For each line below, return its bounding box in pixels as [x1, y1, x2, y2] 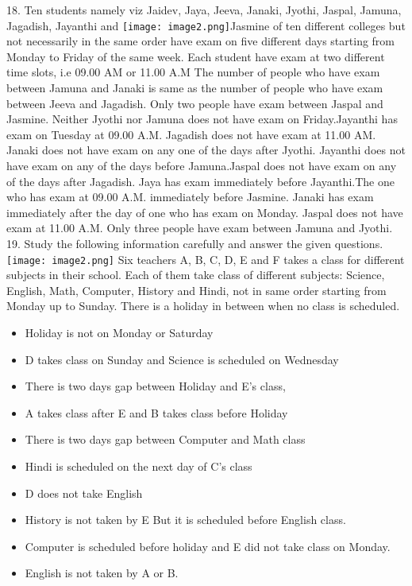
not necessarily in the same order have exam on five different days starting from [6, 33, 395, 49]
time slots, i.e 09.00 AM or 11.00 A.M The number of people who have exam [6, 64, 380, 80]
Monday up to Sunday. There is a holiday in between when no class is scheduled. [6, 297, 400, 314]
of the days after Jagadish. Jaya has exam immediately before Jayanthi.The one [6, 173, 395, 189]
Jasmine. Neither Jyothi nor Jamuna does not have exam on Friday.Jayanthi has [6, 111, 398, 127]
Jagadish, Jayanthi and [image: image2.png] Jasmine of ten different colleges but [6, 17, 406, 33]
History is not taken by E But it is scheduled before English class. [25, 511, 346, 528]
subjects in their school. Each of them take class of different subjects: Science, [6, 266, 385, 283]
